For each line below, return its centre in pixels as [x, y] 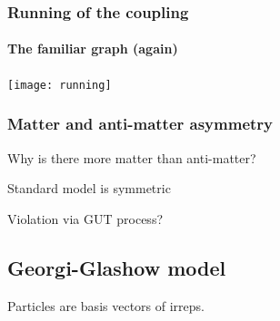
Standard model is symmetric [89, 188]
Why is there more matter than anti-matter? [132, 157]
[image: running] [60, 85]
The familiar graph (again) [93, 49]
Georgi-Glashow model [117, 267]
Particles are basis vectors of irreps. [106, 305]
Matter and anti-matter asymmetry [140, 124]
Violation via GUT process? [85, 218]
